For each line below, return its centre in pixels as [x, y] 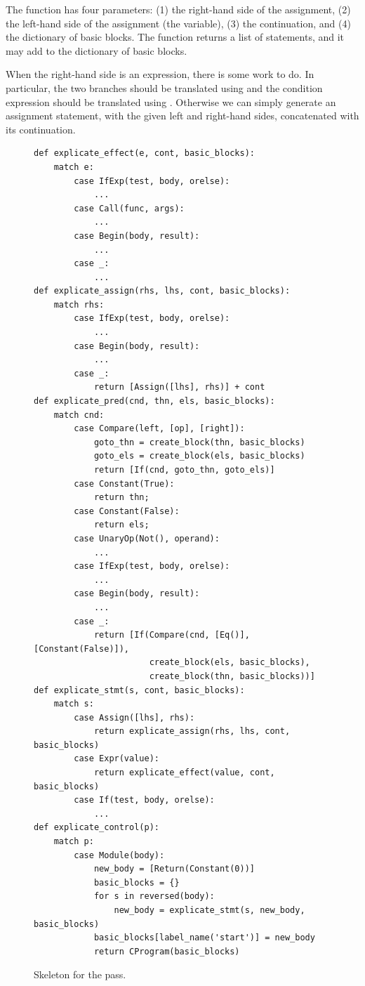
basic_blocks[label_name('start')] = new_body [204, 938]
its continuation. [41, 129]
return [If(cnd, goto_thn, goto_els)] [184, 470]
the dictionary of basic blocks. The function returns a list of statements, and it [175, 37]
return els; [121, 525]
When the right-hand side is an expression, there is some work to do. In [160, 74]
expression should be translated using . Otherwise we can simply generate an [171, 101]
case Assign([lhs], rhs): [134, 717]
